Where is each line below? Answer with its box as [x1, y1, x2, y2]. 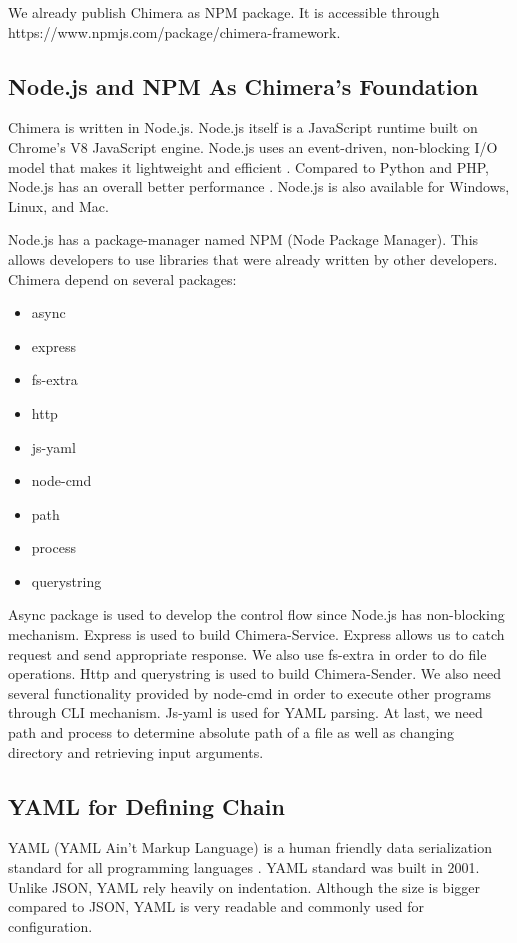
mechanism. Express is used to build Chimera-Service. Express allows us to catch [8, 624, 505, 645]
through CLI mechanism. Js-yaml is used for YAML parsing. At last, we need [8, 702, 483, 723]
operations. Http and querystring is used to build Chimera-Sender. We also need [8, 663, 501, 684]
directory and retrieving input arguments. [8, 741, 264, 762]
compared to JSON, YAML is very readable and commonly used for [8, 896, 425, 917]
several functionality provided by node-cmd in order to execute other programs [8, 682, 492, 703]
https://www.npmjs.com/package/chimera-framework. [8, 21, 341, 42]
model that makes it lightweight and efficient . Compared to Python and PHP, [8, 156, 489, 177]
